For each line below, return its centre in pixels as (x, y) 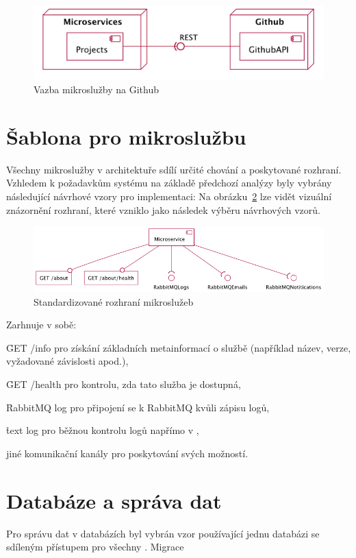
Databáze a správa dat (114, 500)
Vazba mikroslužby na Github (97, 89)
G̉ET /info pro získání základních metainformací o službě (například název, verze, (179, 347)
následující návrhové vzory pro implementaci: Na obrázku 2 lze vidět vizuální (169, 196)
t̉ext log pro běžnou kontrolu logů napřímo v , (103, 430)
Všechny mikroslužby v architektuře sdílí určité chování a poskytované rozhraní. (174, 169)
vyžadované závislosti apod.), (67, 361)
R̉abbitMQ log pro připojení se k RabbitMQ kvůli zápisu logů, (138, 407)
